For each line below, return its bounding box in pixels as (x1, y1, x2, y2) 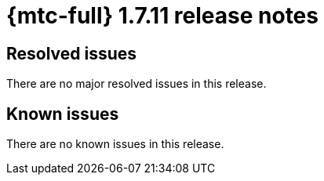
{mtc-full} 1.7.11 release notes (6, 2, 319, 29)
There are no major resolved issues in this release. (6, 77, 267, 91)
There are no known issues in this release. (6, 137, 224, 151)
